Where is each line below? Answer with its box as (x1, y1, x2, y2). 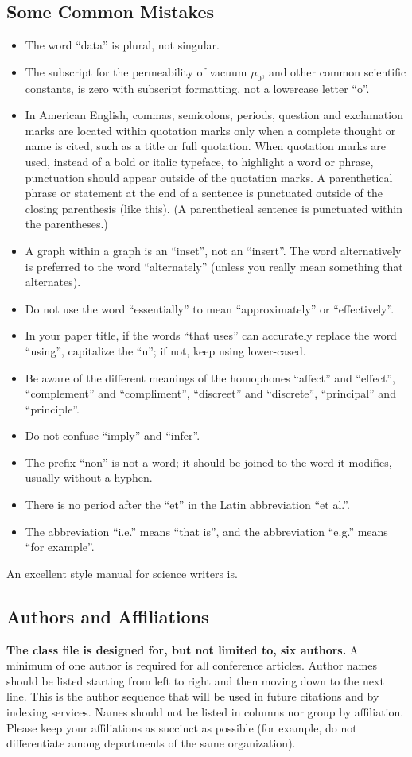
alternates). (25, 274, 81, 290)
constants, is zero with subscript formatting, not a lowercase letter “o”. (25, 80, 370, 96)
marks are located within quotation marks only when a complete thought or (25, 122, 396, 138)
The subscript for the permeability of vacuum (25, 63, 247, 80)
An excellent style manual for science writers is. (6, 565, 238, 581)
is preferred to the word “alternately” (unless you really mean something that (25, 258, 403, 274)
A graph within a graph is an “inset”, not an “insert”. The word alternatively (25, 242, 402, 258)
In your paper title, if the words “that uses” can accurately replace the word (25, 327, 397, 344)
